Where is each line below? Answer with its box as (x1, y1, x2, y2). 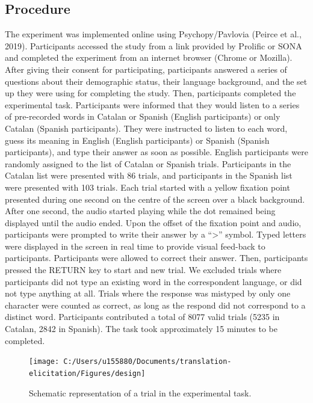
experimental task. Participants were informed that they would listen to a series (5, 98, 300, 111)
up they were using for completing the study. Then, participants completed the (5, 87, 296, 99)
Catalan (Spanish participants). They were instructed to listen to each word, (5, 122, 288, 134)
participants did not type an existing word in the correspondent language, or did (5, 275, 302, 288)
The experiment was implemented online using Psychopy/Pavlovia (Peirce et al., (5, 28, 302, 40)
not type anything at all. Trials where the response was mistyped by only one (5, 287, 291, 300)
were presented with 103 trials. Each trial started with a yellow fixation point (5, 180, 290, 193)
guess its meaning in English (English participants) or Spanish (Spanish (5, 134, 270, 146)
